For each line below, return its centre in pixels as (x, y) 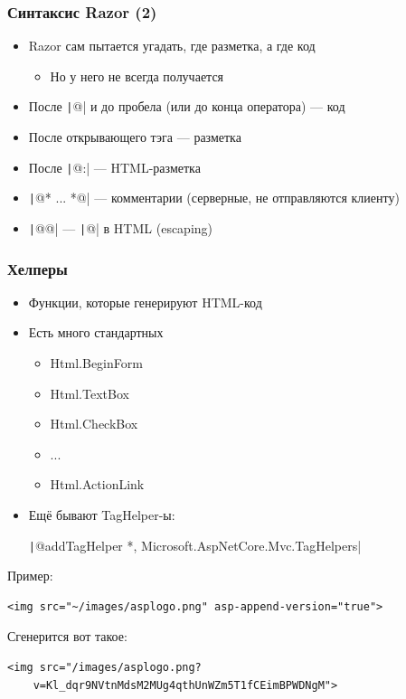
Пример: (30, 576)
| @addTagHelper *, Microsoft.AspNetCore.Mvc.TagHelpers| (195, 545)
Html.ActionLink (97, 484)
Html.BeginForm (96, 363)
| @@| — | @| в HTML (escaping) (121, 227)
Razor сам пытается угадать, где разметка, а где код (172, 46)
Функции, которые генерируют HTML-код (145, 302)
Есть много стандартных (96, 332)
